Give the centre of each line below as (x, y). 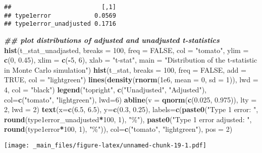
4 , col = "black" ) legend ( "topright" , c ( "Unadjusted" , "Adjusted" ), (105, 89)
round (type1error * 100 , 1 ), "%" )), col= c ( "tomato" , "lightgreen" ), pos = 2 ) (118, 129)
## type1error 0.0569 (60, 15)
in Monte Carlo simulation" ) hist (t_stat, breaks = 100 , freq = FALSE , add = (125, 69)
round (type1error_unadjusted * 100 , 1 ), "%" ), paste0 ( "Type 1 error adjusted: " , (128, 119)
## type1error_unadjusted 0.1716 (60, 24)
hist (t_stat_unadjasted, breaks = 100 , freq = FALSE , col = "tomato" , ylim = (126, 50)
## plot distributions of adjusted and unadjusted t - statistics (112, 40)
